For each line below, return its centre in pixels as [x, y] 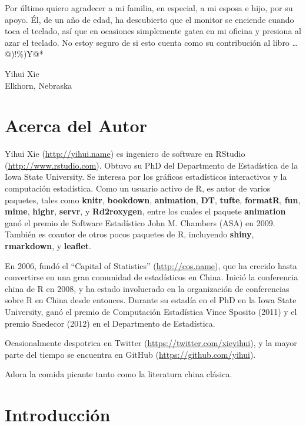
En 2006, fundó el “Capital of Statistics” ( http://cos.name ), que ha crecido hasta [151, 265]
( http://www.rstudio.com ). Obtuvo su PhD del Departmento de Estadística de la [152, 165]
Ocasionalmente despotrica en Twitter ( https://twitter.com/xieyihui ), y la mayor [151, 343]
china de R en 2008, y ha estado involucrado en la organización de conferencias [147, 288]
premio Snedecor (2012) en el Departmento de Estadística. [110, 323]
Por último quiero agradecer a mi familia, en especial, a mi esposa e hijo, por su [149, 8]
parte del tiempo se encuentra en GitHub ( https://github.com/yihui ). [130, 354]
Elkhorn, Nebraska [39, 85]
